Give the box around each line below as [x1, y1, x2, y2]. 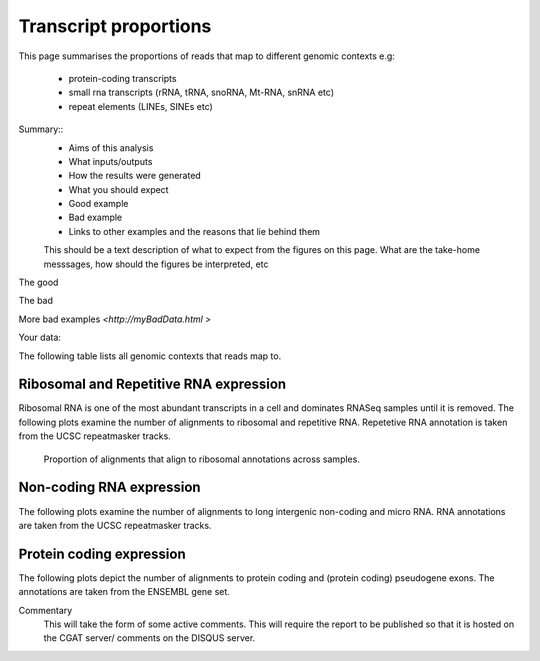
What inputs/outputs [68, 155, 153, 167]
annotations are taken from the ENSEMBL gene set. [18, 586, 230, 598]
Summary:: [18, 123, 64, 135]
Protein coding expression [18, 545, 186, 562]
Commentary [18, 604, 73, 616]
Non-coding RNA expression [18, 479, 201, 496]
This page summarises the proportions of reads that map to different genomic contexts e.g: [18, 50, 395, 62]
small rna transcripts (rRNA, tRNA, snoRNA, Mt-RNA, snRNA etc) [68, 86, 335, 99]
